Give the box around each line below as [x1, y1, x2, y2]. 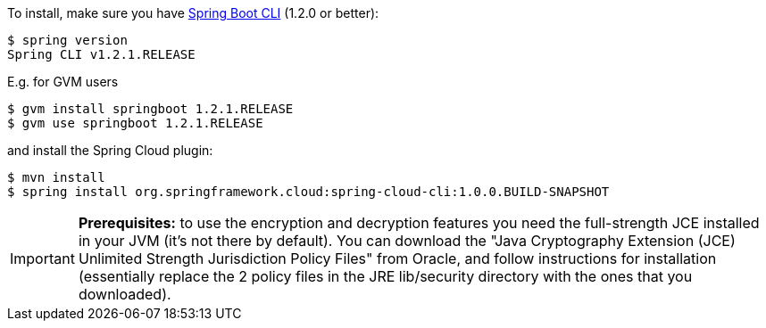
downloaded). [78, 285, 171, 303]
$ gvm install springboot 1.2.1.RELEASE [7, 102, 294, 116]
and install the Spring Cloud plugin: [7, 143, 213, 158]
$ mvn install [7, 170, 105, 184]
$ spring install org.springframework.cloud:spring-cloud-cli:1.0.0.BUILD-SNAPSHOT [7, 184, 610, 199]
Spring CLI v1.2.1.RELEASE [7, 47, 196, 61]
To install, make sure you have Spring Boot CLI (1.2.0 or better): [7, 5, 379, 20]
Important [10, 250, 75, 267]
